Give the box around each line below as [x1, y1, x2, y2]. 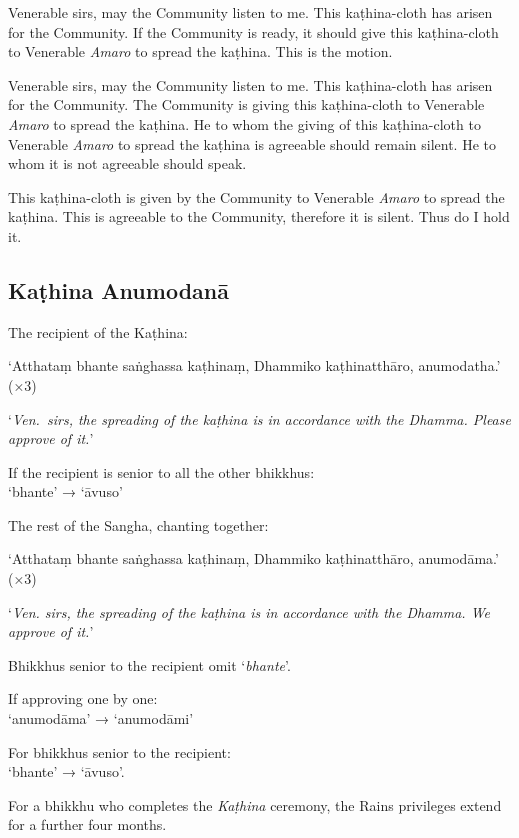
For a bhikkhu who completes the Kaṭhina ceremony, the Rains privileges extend [8, 794, 502, 815]
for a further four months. [8, 814, 167, 835]
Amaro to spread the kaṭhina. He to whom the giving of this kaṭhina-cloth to [8, 113, 481, 134]
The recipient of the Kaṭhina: [8, 321, 188, 342]
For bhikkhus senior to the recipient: [8, 741, 231, 762]
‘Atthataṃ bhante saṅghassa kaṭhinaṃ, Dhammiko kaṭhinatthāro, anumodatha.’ [8, 355, 501, 376]
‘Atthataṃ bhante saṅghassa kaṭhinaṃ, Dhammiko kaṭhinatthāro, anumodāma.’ [8, 548, 499, 569]
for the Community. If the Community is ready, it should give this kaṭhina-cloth [8, 21, 499, 42]
